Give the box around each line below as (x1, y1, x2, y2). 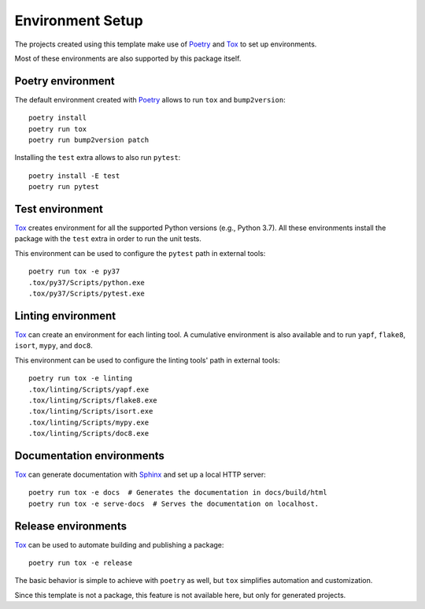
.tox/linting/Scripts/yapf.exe (28, 384, 150, 394)
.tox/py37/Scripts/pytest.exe (28, 289, 146, 299)
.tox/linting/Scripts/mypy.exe (28, 418, 150, 427)
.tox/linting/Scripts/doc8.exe (28, 429, 150, 438)
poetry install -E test (28, 171, 120, 180)
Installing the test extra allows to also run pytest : (14, 153, 181, 162)
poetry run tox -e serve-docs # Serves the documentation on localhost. (28, 499, 320, 508)
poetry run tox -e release (28, 559, 133, 567)
